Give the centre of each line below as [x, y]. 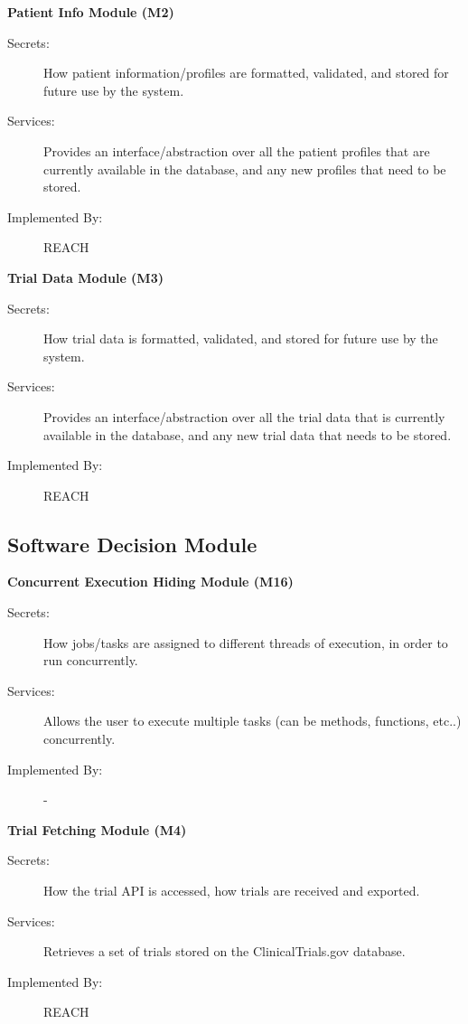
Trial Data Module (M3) [85, 277]
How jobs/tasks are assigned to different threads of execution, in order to [246, 642]
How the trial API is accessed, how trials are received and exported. [232, 891]
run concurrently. [91, 660]
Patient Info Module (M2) [91, 12]
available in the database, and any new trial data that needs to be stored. [248, 434]
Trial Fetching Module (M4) [97, 829]
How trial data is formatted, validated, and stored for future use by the [241, 338]
